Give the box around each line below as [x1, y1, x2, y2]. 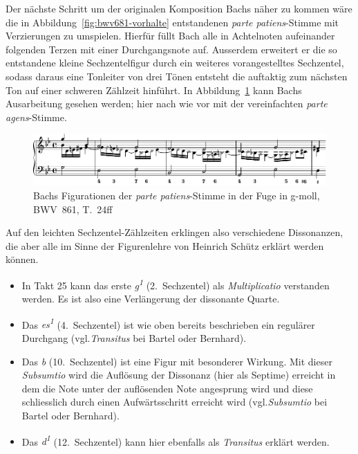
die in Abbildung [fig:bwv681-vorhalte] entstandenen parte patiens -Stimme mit [6, 15, 339, 29]
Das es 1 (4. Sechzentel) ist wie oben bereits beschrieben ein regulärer [21, 315, 315, 332]
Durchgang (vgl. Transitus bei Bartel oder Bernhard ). [21, 331, 247, 345]
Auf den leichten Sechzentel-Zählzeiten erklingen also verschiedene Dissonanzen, [6, 225, 343, 239]
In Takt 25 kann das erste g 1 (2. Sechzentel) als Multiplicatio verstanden [21, 275, 330, 292]
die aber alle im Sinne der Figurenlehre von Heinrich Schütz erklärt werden [6, 238, 324, 253]
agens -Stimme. [6, 109, 67, 124]
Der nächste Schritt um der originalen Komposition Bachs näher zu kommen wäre [6, 1, 352, 15]
